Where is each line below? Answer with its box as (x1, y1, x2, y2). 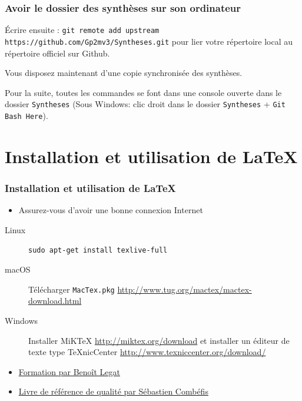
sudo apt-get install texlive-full (28, 246, 168, 255)
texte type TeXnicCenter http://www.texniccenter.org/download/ (28, 346, 266, 358)
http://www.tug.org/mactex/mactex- (117, 283, 252, 295)
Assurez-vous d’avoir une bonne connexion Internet (18, 204, 203, 216)
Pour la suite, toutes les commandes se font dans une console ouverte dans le (5, 86, 282, 98)
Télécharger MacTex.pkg (28, 283, 115, 295)
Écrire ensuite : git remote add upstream (5, 24, 160, 36)
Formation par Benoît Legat (18, 365, 120, 377)
